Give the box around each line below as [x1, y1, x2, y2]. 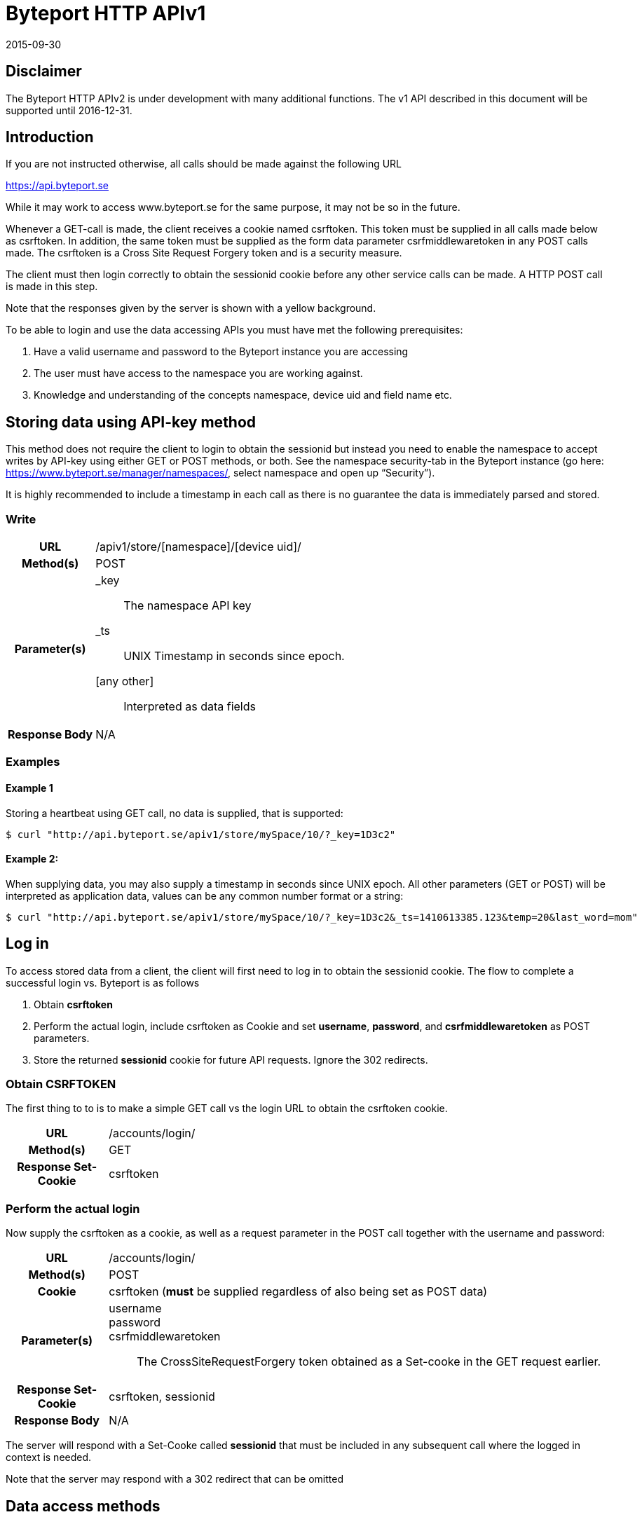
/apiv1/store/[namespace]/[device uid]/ [95, 540, 301, 554]
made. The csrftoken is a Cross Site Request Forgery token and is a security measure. [6, 247, 402, 259]
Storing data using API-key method [6, 413, 257, 431]
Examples [6, 755, 60, 769]
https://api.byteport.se [6, 179, 109, 192]
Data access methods [6, 1497, 160, 1515]
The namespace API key [123, 598, 252, 613]
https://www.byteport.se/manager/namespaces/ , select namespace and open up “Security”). [6, 467, 435, 479]
